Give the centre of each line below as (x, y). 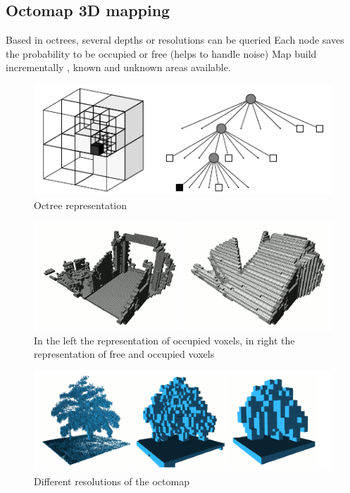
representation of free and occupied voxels (124, 354)
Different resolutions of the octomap (112, 481)
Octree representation (81, 205)
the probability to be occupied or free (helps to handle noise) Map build (161, 53)
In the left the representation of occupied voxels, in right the (164, 340)
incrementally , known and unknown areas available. (118, 67)
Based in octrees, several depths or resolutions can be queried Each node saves (175, 40)
